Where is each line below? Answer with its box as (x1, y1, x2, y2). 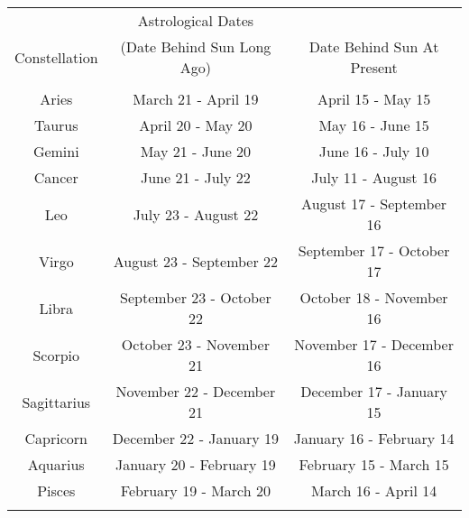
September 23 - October (120, 287, 271, 308)
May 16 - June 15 (318, 115, 429, 135)
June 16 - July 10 (318, 141, 429, 162)
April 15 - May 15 (317, 88, 431, 109)
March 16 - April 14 (311, 480, 437, 501)
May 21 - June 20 (140, 141, 252, 162)
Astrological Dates (137, 10, 254, 31)
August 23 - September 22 (113, 250, 279, 272)
